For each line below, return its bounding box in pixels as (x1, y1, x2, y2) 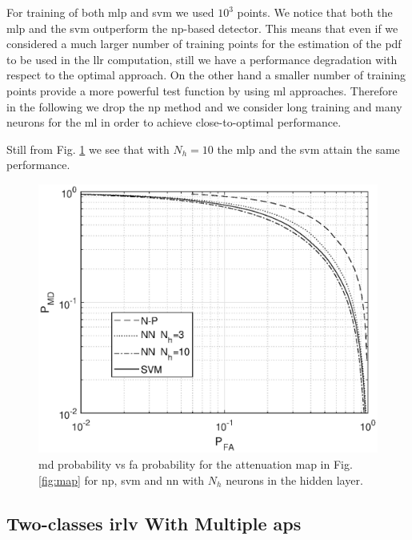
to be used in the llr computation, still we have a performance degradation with (6, 50, 398, 67)
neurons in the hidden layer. (226, 471, 363, 488)
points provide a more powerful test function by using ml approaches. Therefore (6, 82, 398, 99)
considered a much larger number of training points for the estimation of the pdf (6, 35, 402, 52)
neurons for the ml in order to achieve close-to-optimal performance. (6, 114, 342, 131)
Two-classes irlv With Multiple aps (6, 510, 302, 535)
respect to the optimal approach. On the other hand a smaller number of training (6, 66, 406, 83)
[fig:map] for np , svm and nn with (38, 471, 205, 488)
